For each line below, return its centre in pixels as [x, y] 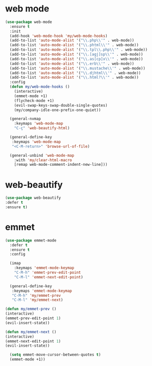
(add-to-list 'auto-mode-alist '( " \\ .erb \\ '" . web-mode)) [72, 63]
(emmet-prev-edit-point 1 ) [33, 318]
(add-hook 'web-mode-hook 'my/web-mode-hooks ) [59, 36]
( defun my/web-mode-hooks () [40, 87]
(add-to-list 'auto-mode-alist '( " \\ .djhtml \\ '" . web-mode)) [75, 73]
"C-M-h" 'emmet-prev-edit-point [47, 273]
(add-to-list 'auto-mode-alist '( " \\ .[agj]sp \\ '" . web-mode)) [76, 55]
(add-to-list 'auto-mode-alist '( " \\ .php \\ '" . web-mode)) [72, 40]
